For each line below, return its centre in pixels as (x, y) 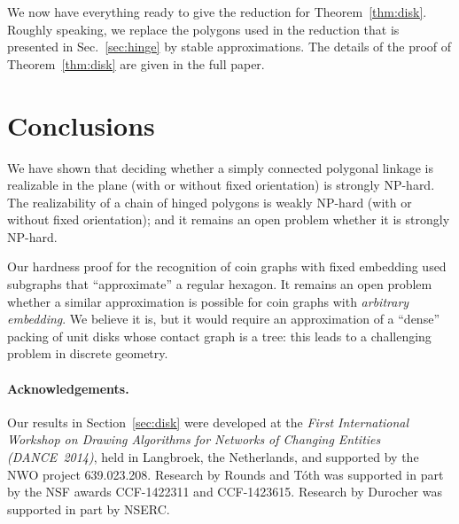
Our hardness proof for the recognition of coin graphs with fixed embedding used (227, 266)
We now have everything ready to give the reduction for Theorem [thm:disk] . (217, 12)
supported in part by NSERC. (89, 508)
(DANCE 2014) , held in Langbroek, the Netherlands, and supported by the (213, 457)
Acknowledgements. (68, 388)
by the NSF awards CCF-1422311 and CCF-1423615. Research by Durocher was (225, 492)
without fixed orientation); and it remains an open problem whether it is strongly (229, 219)
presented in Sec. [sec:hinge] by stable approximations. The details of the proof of (229, 47)
